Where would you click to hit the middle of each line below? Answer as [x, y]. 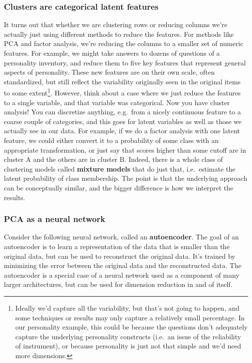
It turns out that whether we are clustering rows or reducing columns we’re [116, 24]
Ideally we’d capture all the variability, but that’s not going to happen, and [127, 308]
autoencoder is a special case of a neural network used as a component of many [122, 275]
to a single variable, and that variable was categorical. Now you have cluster [117, 102]
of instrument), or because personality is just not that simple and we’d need [128, 346]
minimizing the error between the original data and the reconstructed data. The [123, 265]
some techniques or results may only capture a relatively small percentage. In [130, 317]
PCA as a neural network [55, 219]
